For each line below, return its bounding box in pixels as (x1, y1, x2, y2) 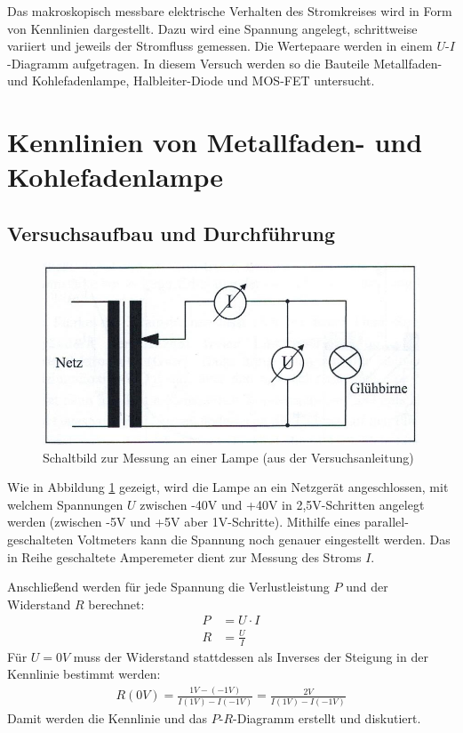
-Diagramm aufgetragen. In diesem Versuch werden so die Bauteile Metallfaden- (7, 53, 443, 72)
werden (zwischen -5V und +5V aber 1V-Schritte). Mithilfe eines (7, 512, 361, 531)
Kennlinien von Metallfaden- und (7, 124, 423, 160)
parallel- (363, 512, 409, 531)
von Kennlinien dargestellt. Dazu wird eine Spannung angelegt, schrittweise (7, 19, 418, 37)
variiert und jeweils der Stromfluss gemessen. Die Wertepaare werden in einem (7, 36, 433, 55)
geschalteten (7, 530, 74, 549)
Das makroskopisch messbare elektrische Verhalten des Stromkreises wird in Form (7, 2, 452, 20)
